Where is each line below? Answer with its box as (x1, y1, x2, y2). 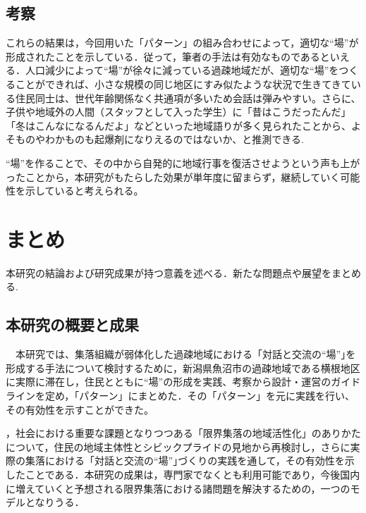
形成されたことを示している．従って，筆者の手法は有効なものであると (6, 49, 330, 63)
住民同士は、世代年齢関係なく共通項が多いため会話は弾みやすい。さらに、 (15, 90, 361, 105)
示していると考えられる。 (25, 183, 144, 198)
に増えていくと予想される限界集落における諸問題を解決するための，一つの (6, 481, 350, 495)
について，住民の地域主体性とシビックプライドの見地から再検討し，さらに (6, 439, 350, 454)
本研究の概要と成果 (6, 314, 139, 335)
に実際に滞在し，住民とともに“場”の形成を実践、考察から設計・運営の (6, 374, 331, 389)
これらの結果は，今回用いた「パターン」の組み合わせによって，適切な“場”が (6, 35, 359, 50)
